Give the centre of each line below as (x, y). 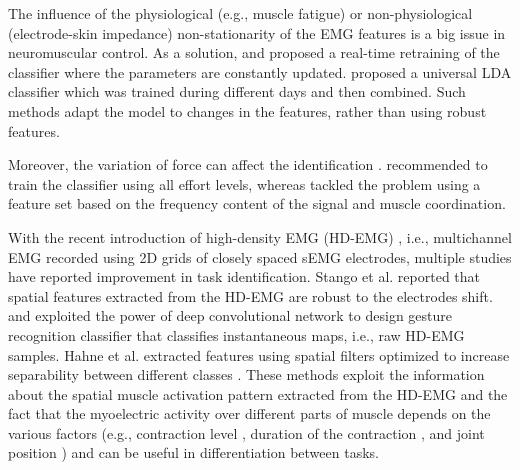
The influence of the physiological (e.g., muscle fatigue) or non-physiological (240, 13)
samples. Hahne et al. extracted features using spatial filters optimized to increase (259, 354)
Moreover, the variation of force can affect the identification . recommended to (248, 164)
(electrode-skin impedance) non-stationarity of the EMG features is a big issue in (257, 32)
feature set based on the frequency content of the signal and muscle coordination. (257, 203)
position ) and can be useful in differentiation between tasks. (193, 452)
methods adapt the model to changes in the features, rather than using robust (247, 110)
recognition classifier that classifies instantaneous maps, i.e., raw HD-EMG (236, 334)
